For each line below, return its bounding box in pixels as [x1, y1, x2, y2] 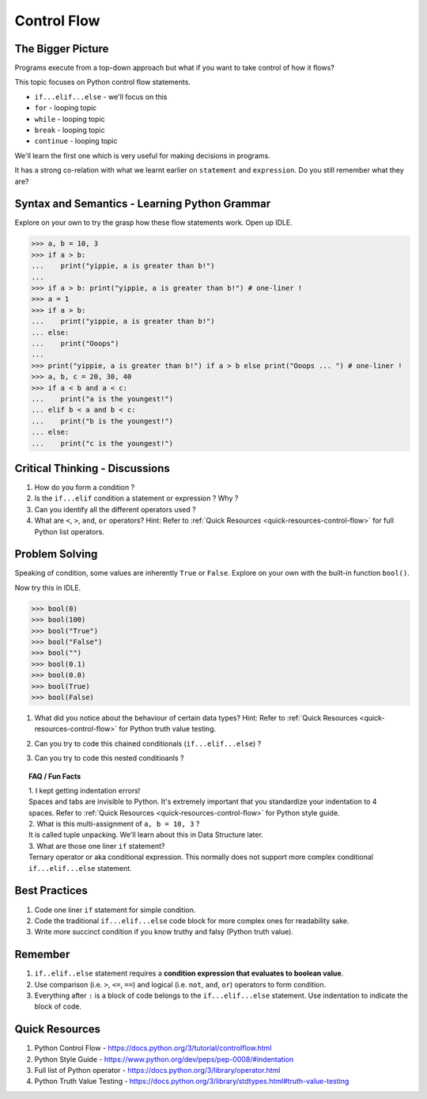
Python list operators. [34, 527, 104, 536]
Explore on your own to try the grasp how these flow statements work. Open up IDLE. [14, 218, 293, 227]
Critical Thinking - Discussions [14, 462, 170, 475]
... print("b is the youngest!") [31, 416, 174, 425]
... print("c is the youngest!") [31, 439, 174, 447]
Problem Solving [14, 547, 98, 561]
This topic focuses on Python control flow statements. [14, 78, 191, 87]
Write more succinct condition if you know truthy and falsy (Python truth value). [34, 927, 294, 937]
